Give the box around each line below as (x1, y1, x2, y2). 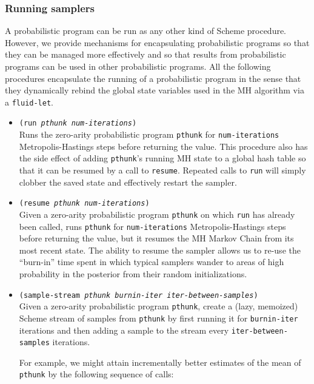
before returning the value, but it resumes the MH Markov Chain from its (19, 232, 294, 244)
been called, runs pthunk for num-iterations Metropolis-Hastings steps (19, 220, 286, 232)
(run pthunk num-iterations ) (19, 119, 137, 128)
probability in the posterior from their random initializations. (19, 268, 247, 280)
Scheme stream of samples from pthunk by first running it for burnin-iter (19, 311, 298, 324)
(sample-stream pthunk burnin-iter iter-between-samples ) (19, 291, 258, 300)
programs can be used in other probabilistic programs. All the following (5, 60, 271, 72)
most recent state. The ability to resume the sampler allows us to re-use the (19, 243, 301, 256)
